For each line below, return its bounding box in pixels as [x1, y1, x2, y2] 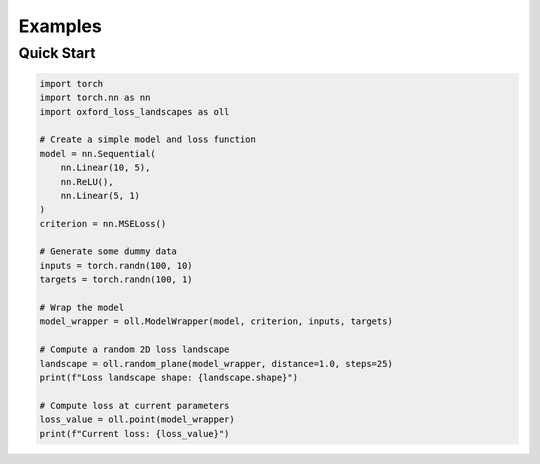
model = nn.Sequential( [39, 148, 157, 159]
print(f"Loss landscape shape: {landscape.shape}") [39, 372, 299, 383]
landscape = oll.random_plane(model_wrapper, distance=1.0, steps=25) [39, 358, 394, 369]
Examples [18, 15, 102, 37]
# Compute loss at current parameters [39, 400, 230, 411]
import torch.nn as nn [39, 92, 151, 104]
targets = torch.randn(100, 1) [39, 274, 194, 285]
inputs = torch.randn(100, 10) [39, 260, 194, 271]
